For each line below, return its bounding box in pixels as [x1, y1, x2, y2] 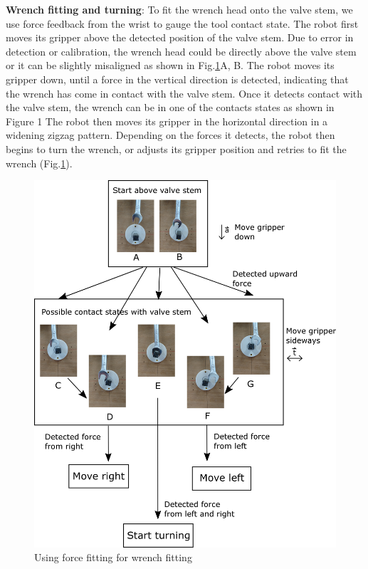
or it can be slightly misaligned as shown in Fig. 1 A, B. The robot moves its [6, 58, 335, 73]
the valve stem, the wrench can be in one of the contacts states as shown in [6, 100, 335, 115]
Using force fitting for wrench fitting [34, 550, 192, 565]
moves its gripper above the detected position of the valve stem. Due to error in [6, 30, 354, 45]
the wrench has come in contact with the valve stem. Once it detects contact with [6, 85, 363, 100]
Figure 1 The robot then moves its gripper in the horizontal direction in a [6, 113, 328, 128]
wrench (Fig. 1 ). [6, 155, 73, 170]
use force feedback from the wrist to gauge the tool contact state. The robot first [6, 16, 359, 31]
